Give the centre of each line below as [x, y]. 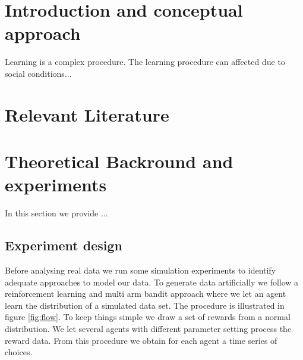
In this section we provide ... [56, 213]
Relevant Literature [87, 114]
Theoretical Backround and [119, 161]
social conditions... [38, 73]
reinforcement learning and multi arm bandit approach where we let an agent [146, 294]
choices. [19, 352]
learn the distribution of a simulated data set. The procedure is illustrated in [145, 305]
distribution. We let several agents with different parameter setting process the [148, 328]
